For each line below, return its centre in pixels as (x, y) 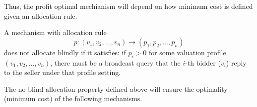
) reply (236, 62)
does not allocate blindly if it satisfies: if (65, 52)
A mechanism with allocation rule (55, 32)
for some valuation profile (187, 52)
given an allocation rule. (41, 16)
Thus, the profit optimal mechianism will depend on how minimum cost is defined (128, 6)
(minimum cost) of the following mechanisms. (73, 98)
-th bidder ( (203, 62)
